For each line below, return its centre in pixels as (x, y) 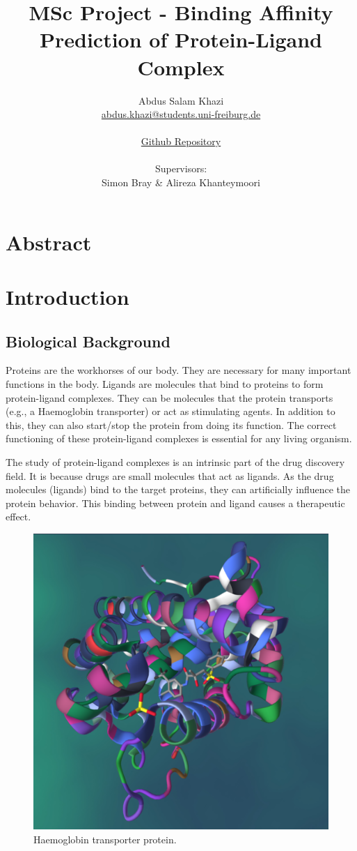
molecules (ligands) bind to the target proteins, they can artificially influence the (178, 489)
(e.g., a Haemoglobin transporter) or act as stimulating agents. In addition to (170, 411)
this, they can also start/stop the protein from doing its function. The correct (171, 424)
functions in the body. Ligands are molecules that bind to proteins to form (165, 384)
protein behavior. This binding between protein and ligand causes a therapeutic (175, 503)
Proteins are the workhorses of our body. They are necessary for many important (178, 370)
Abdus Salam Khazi (181, 100)
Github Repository (181, 141)
